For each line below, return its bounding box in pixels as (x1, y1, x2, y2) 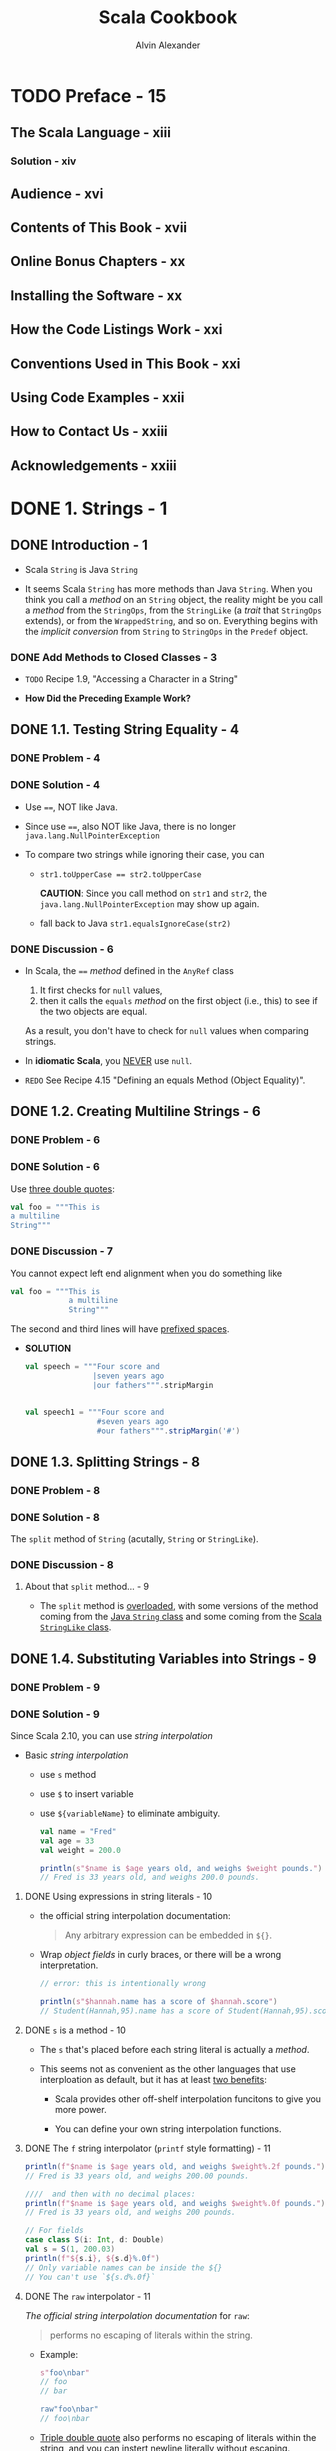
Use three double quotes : (10, 1182, 115, 1195)
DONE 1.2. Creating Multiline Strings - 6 (10, 1103, 262, 1120)
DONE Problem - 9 (10, 1680, 101, 1694)
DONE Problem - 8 (10, 1483, 101, 1497)
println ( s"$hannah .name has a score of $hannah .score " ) (39, 1997, 278, 2007)
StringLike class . (39, 1621, 112, 1633)
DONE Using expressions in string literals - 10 (24, 1891, 213, 1903)
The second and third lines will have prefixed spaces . (10, 1323, 230, 1335)
